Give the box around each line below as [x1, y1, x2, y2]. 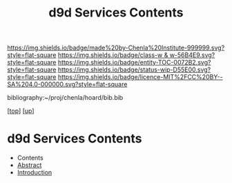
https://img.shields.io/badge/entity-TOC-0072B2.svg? [57, 58, 211, 67]
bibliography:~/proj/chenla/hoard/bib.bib [7, 94, 124, 102]
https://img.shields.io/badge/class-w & [57, 51, 168, 59]
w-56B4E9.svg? [169, 51, 215, 59]
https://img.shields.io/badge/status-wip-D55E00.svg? [57, 65, 211, 74]
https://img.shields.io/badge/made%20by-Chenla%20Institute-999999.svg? [7, 43, 225, 52]
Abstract [17, 161, 42, 169]
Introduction [17, 169, 52, 177]
